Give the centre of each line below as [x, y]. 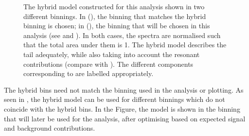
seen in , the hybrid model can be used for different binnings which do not [115, 99]
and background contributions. [50, 128]
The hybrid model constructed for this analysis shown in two [114, 6]
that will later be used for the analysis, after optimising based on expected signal [125, 118]
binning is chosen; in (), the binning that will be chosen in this [117, 26]
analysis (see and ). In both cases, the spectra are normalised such [122, 35]
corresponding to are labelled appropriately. [89, 73]
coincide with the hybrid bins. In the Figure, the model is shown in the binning [122, 108]
